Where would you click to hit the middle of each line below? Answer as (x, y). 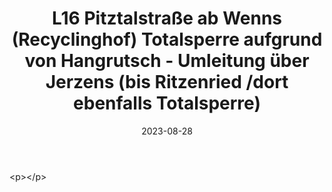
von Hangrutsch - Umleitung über (167, 61)
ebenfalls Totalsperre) (167, 103)
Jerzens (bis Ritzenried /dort (167, 82)
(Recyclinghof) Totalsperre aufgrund (167, 39)
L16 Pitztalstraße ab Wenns (167, 18)
